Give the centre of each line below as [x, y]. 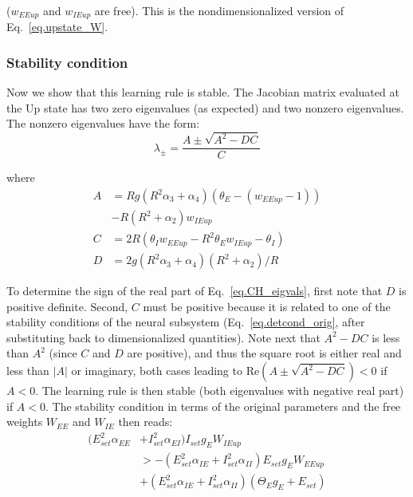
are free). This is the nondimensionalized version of [219, 10]
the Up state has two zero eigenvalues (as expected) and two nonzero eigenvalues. [205, 107]
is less [386, 337]
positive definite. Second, [67, 306]
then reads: [146, 422]
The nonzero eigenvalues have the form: [103, 123]
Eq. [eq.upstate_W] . [57, 27]
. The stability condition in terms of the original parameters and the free [223, 406]
